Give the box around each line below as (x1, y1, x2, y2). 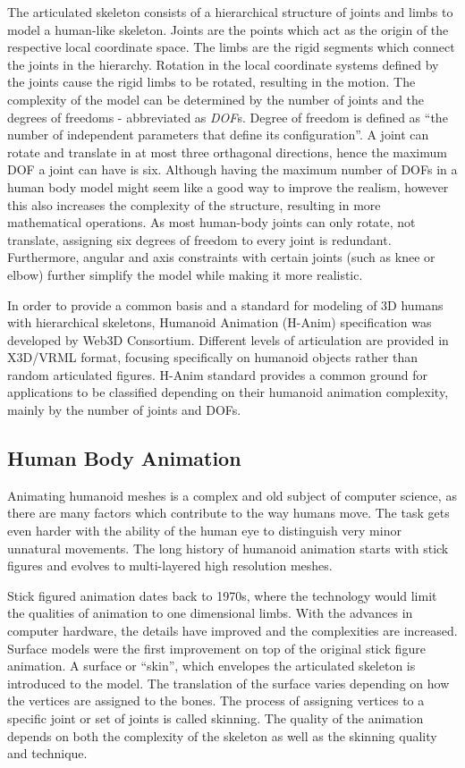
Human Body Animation (7, 444, 241, 472)
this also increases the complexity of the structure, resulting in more (7, 195, 381, 214)
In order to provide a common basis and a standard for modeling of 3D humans (7, 295, 444, 314)
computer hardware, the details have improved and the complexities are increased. (7, 621, 458, 640)
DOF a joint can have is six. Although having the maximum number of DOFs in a (7, 160, 458, 179)
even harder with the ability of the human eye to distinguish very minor (7, 521, 402, 540)
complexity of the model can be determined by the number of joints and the (7, 89, 425, 108)
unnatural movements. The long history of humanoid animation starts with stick (7, 538, 449, 557)
